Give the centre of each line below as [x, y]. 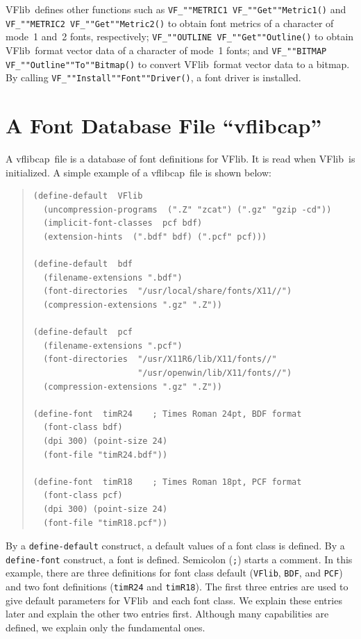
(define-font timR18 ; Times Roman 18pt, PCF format [167, 482]
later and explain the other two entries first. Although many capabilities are [167, 614]
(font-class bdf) [83, 428]
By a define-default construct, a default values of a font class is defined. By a [175, 546]
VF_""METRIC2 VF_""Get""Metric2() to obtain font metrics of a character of [170, 23]
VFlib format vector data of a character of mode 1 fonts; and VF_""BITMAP [166, 50]
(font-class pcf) [83, 496]
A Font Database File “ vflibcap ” [164, 125]
